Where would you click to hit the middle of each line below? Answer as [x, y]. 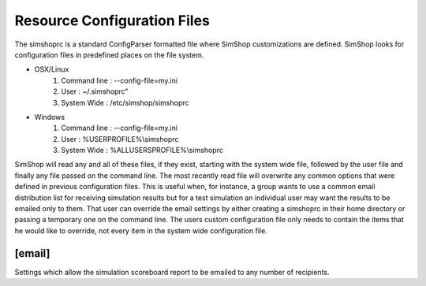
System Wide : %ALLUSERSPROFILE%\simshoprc [142, 150]
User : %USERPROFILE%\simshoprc [120, 139]
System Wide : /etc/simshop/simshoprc [125, 102]
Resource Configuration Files [112, 20]
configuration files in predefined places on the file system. [109, 54]
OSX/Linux [52, 69]
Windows [50, 117]
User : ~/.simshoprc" [95, 91]
